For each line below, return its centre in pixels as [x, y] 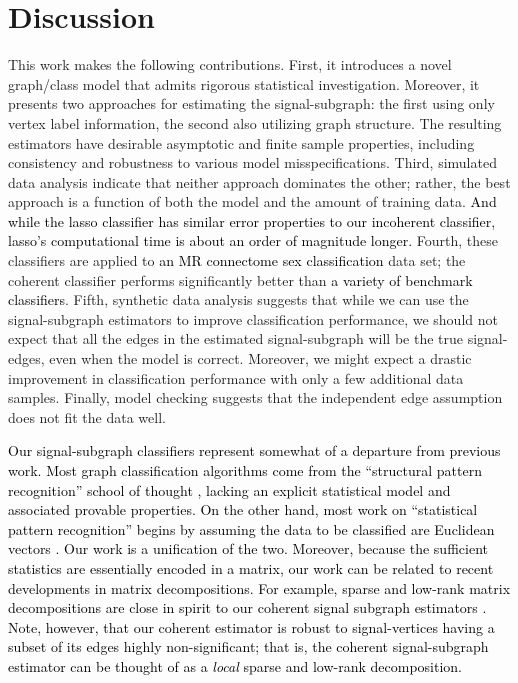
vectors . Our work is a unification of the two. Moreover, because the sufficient [248, 548]
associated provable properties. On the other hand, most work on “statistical [243, 509]
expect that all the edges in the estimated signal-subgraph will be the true [235, 338]
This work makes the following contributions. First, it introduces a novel [230, 64]
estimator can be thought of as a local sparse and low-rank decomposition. [235, 665]
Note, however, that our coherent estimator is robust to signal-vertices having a [251, 626]
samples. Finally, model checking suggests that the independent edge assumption [255, 397]
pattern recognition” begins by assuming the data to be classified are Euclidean [251, 528]
